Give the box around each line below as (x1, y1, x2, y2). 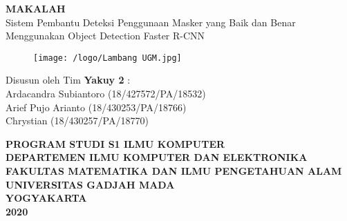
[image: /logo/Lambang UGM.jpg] (33, 52, 182, 63)
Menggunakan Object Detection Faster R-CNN (6, 28, 205, 43)
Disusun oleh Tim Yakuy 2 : (6, 73, 131, 87)
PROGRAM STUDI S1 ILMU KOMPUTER (6, 136, 225, 151)
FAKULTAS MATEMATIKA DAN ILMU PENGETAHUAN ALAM (6, 164, 342, 177)
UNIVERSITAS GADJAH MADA (6, 177, 175, 191)
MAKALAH (6, 1, 66, 15)
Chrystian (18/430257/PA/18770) (6, 113, 149, 128)
